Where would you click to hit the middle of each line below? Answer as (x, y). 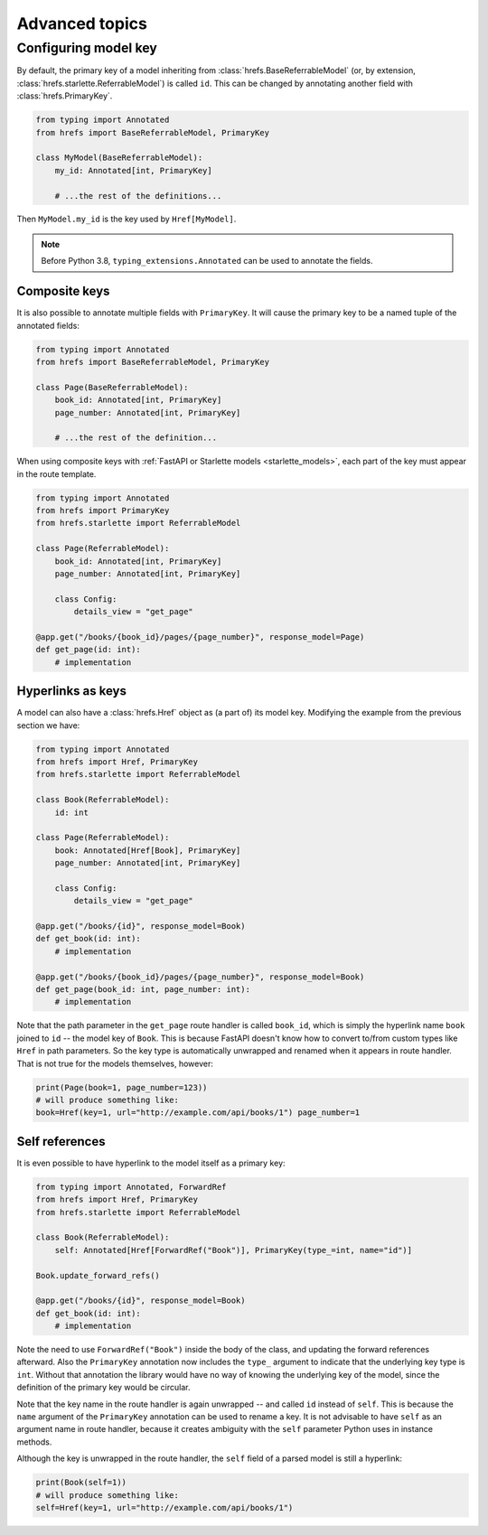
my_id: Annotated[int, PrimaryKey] (133, 170)
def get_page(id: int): (89, 650)
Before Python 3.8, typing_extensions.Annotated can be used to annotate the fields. (207, 261)
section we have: (48, 725)
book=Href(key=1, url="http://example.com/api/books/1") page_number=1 (198, 1113)
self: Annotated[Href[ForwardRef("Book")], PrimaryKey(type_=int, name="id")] (234, 1250)
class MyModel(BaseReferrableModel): (119, 158)
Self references (61, 1142)
